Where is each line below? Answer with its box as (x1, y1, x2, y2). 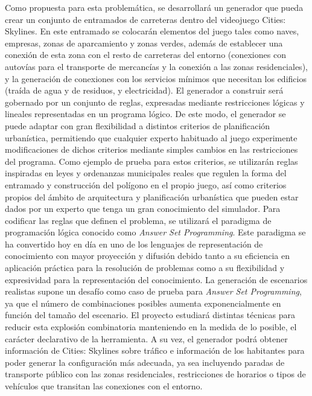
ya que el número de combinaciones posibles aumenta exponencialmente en (5, 296, 281, 309)
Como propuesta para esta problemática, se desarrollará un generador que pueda (5, 1, 304, 13)
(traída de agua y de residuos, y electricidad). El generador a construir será (5, 84, 284, 97)
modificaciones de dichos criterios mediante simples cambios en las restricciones (5, 143, 298, 156)
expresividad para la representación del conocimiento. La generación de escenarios (5, 273, 308, 286)
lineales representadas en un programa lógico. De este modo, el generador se (5, 107, 286, 120)
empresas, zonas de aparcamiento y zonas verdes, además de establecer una (5, 36, 283, 49)
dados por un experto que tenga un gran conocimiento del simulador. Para (5, 202, 281, 215)
